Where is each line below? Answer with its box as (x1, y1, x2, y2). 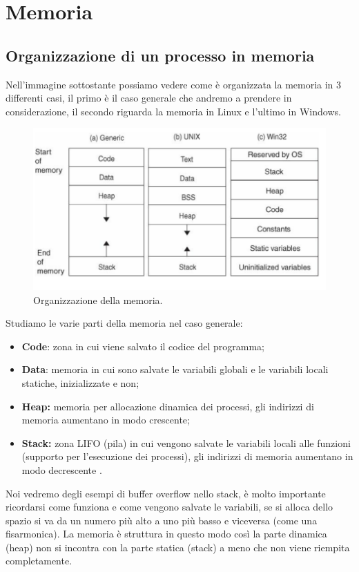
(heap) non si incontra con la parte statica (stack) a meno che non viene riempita (6, 540, 350, 554)
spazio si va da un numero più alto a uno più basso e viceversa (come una (6, 513, 318, 527)
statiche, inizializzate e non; (21, 375, 139, 390)
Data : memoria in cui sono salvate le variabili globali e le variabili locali (21, 362, 329, 376)
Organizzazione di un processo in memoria (6, 44, 315, 66)
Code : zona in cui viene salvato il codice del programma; (21, 339, 265, 353)
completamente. (6, 553, 72, 568)
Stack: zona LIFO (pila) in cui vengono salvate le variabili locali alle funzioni (21, 435, 351, 450)
